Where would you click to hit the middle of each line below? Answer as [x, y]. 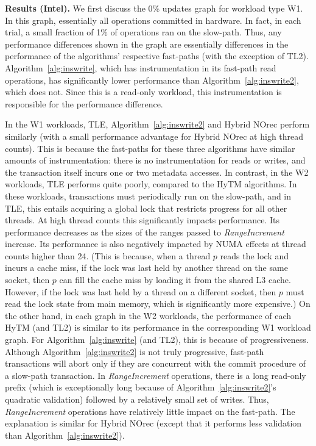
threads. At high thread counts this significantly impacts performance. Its [142, 220]
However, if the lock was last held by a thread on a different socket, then [141, 291]
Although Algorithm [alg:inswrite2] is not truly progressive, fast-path [135, 351]
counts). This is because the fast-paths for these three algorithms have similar [150, 148]
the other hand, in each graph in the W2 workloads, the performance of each [148, 315]
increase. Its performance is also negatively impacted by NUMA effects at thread [156, 244]
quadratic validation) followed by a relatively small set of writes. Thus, [137, 399]
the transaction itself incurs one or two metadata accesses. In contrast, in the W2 [157, 172]
